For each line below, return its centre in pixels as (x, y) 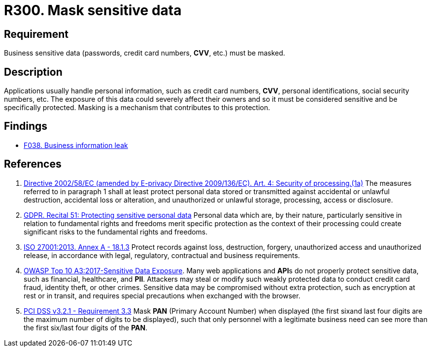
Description (33, 72)
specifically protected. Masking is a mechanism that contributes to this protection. (137, 108)
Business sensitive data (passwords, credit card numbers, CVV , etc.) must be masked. (145, 53)
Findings (26, 126)
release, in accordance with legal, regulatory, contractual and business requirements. (162, 255)
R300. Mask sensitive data (93, 10)
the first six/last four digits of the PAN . (86, 327)
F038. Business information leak (76, 145)
